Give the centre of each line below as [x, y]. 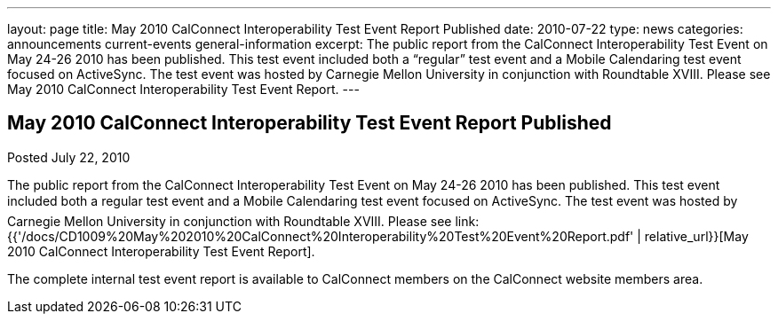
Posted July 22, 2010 [69, 157]
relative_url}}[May [696, 236]
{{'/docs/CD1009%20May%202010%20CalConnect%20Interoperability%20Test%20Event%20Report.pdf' [321, 236]
